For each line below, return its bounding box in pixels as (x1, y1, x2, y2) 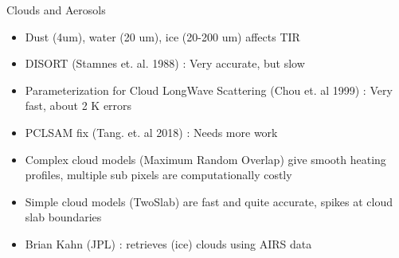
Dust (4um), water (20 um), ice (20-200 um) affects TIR (25, 28, 300, 45)
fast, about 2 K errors (25, 97, 132, 114)
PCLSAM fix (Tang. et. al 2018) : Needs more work (25, 123, 278, 140)
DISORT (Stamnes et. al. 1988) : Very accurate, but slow (25, 55, 305, 72)
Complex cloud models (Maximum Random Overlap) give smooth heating (25, 150, 386, 167)
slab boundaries (25, 209, 102, 225)
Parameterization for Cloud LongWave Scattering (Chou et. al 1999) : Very (25, 81, 393, 98)
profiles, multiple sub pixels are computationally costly (25, 166, 292, 183)
